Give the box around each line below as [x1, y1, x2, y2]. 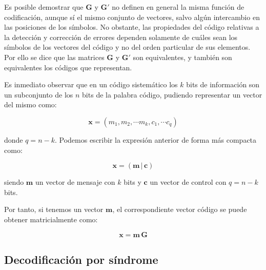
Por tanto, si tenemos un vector [4, 204, 104, 215]
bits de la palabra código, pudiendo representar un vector [82, 89, 262, 100]
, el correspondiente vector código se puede [112, 204, 247, 215]
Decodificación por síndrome [4, 251, 158, 267]
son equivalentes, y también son [133, 51, 232, 62]
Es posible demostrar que [4, 2, 84, 12]
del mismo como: [4, 99, 57, 110]
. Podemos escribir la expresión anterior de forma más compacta [54, 134, 257, 145]
